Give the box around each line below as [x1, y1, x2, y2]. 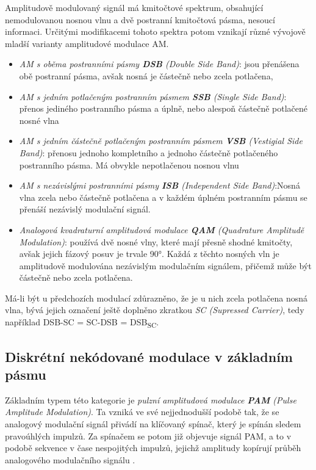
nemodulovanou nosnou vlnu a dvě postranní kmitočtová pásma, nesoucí [5, 13, 275, 26]
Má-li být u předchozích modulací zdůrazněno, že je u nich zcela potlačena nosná [5, 291, 307, 304]
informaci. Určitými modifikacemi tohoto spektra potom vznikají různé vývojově [5, 25, 306, 38]
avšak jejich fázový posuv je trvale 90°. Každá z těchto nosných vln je [19, 247, 279, 260]
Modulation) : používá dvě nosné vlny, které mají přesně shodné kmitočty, [19, 235, 293, 248]
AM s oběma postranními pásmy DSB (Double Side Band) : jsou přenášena [19, 57, 300, 70]
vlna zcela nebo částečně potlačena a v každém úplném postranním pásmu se [19, 190, 307, 203]
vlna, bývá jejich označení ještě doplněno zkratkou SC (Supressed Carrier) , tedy [5, 303, 304, 316]
